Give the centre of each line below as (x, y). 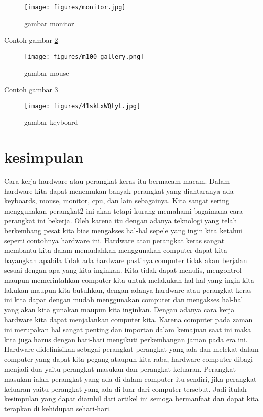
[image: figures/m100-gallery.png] (84, 56)
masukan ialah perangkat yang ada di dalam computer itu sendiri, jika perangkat (130, 378)
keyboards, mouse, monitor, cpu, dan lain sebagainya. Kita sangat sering (117, 201)
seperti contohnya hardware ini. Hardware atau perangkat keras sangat (114, 240)
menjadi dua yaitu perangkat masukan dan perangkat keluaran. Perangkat (120, 369)
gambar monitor (49, 23)
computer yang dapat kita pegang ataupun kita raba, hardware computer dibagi (128, 359)
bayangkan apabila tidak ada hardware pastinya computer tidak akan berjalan (126, 260)
